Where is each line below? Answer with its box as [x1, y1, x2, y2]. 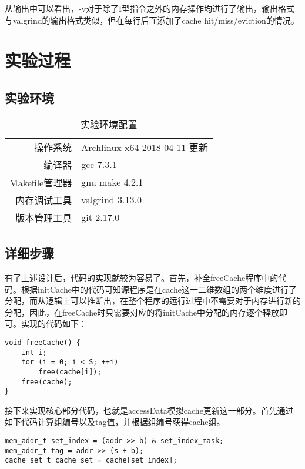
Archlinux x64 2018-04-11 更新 [81, 140, 208, 154]
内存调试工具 [15, 193, 72, 207]
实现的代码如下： [21, 317, 87, 330]
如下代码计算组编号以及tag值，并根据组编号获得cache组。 [5, 416, 225, 428]
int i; [21, 348, 47, 357]
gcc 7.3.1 [81, 158, 117, 172]
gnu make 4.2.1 [81, 175, 143, 189]
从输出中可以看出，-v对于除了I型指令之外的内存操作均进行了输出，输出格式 [5, 2, 295, 14]
